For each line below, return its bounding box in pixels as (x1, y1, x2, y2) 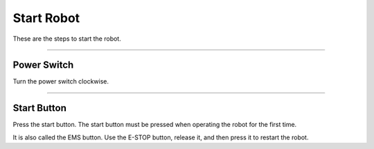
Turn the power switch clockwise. (12, 77, 109, 86)
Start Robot (12, 10, 80, 26)
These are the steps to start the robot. (12, 34, 121, 43)
